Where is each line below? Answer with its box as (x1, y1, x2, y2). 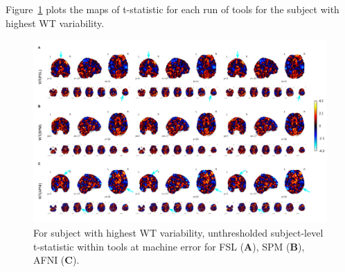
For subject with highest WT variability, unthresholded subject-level (33, 225, 324, 239)
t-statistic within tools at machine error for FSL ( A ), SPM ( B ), (33, 239, 305, 253)
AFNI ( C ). (33, 253, 80, 267)
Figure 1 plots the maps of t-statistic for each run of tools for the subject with (6, 2, 339, 16)
